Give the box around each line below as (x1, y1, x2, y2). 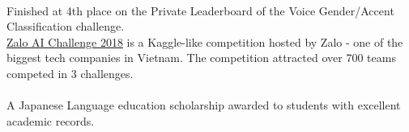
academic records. (6, 112, 95, 129)
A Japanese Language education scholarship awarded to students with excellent (6, 97, 401, 113)
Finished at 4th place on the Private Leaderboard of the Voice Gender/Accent (6, 2, 394, 19)
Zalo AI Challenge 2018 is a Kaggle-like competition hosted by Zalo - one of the (6, 33, 403, 50)
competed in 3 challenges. (6, 64, 134, 81)
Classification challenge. (6, 18, 125, 35)
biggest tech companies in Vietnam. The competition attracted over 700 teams (6, 49, 396, 66)
